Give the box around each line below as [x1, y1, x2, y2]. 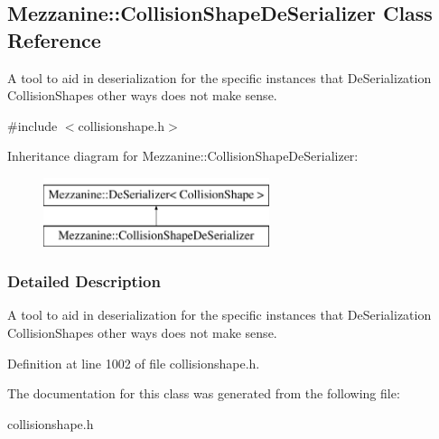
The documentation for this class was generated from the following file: [7, 384, 400, 403]
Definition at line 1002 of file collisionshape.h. [7, 353, 260, 372]
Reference [7, 25, 101, 53]
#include [7, 116, 58, 135]
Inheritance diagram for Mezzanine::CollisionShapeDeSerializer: [7, 146, 359, 165]
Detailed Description [7, 270, 161, 293]
